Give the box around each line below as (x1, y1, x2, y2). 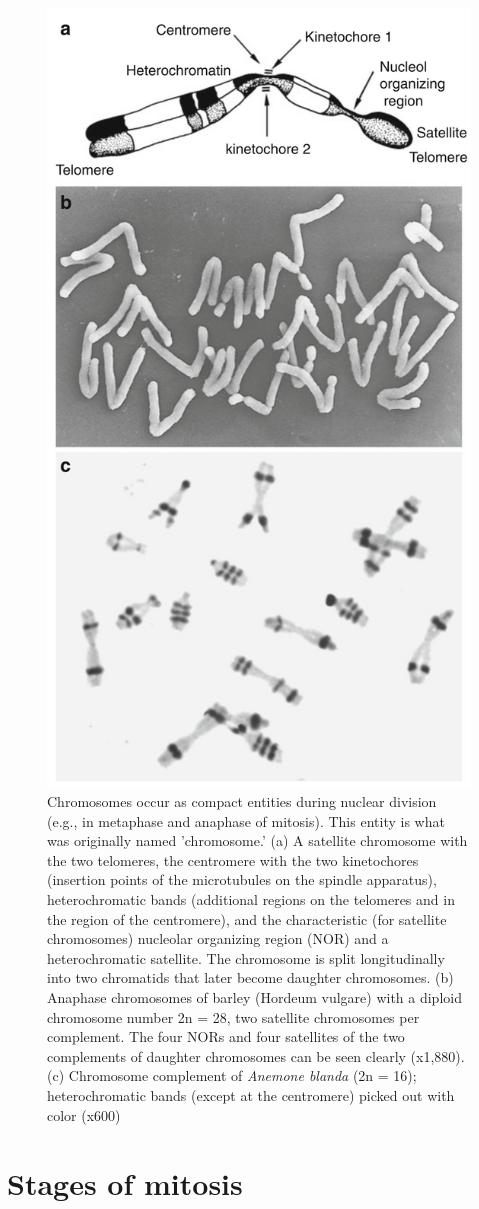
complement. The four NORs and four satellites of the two (47, 1026, 405, 1047)
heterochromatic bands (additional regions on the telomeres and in (47, 889, 455, 910)
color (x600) (47, 1104, 121, 1125)
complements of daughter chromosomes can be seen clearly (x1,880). (47, 1045, 465, 1066)
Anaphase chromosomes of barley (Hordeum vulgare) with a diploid (47, 987, 462, 1008)
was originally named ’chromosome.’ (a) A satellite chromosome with (47, 830, 468, 851)
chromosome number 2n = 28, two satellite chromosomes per (47, 1006, 420, 1027)
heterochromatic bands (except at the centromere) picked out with (47, 1084, 455, 1105)
